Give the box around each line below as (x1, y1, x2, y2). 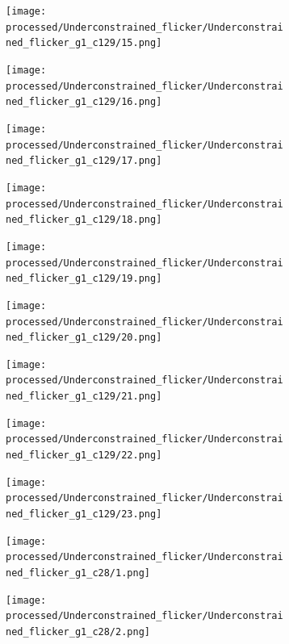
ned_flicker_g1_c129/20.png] (6, 332, 162, 344)
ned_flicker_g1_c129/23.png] (6, 508, 162, 521)
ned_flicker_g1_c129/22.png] (6, 450, 162, 462)
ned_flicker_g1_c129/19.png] (6, 273, 162, 285)
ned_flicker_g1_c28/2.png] (6, 626, 150, 638)
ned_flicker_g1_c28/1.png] (6, 567, 150, 579)
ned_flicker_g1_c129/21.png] (6, 391, 162, 403)
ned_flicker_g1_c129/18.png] (6, 214, 162, 226)
